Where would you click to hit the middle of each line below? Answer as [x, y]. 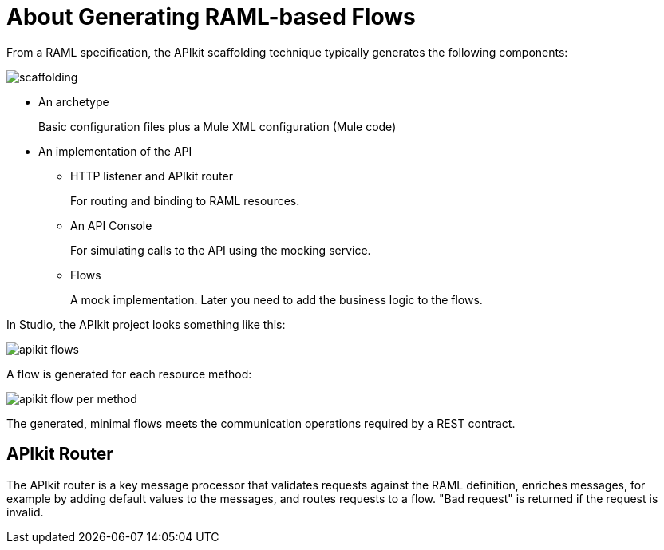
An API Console [111, 225]
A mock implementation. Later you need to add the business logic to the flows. [277, 299]
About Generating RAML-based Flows [211, 17]
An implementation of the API [115, 151]
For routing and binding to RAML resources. [185, 200]
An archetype [74, 101]
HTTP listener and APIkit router [152, 176]
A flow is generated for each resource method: [129, 374]
